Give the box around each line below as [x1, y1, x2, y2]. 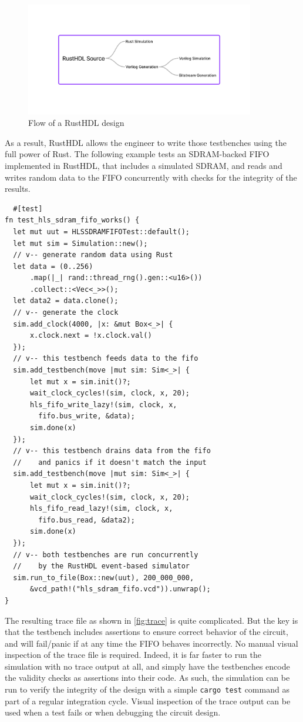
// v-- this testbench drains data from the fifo [13, 447, 211, 455]
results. [5, 182, 31, 195]
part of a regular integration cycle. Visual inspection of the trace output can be [5, 694, 291, 707]
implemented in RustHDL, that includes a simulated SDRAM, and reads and [5, 159, 282, 171]
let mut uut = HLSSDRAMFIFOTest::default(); [13, 227, 190, 236]
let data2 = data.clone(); [13, 297, 119, 305]
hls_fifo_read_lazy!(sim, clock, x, [29, 504, 173, 513]
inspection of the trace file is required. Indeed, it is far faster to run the [5, 648, 261, 661]
